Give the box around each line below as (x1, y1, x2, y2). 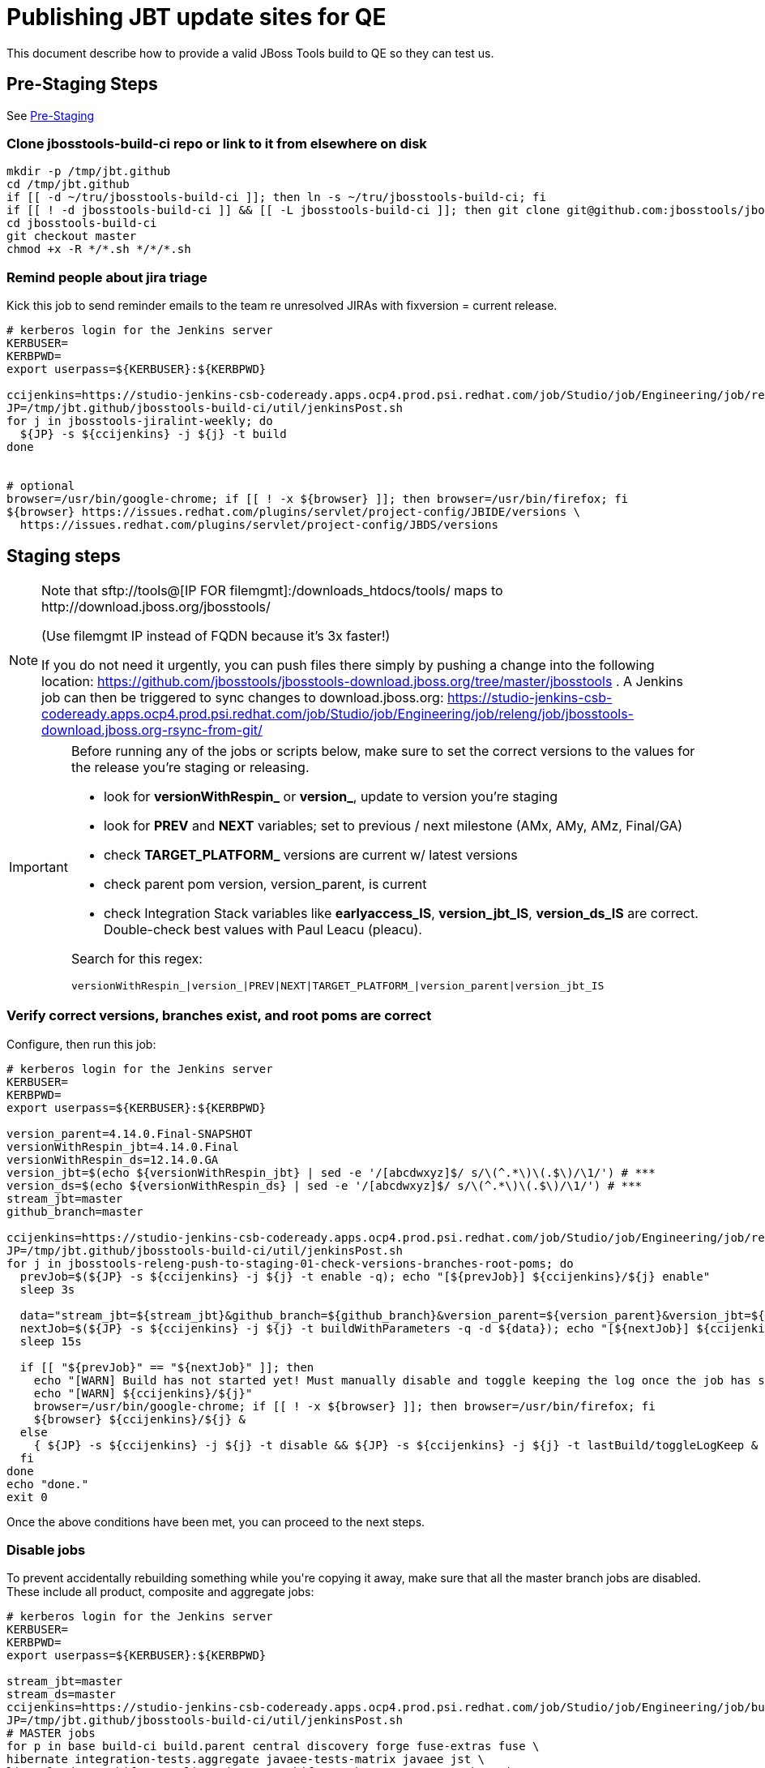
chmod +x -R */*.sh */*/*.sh (6, 242, 191, 256)
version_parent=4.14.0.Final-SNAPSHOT (6, 1126, 253, 1140)
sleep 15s (19, 1334, 82, 1348)
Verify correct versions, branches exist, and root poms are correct (6, 1007, 432, 1024)
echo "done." (6, 1477, 89, 1491)
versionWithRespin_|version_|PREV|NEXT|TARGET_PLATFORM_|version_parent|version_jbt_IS (71, 979, 605, 992)
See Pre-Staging (6, 108, 95, 122)
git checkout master (6, 230, 137, 243)
